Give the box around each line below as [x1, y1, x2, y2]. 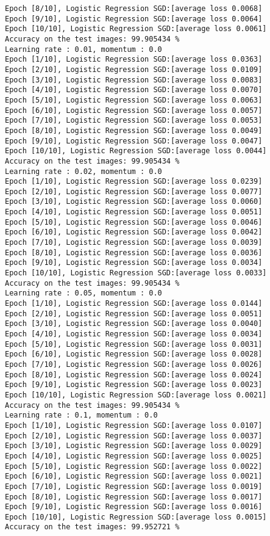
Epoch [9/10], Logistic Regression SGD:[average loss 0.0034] [5, 258, 263, 267]
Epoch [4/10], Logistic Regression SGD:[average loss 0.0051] [5, 208, 263, 217]
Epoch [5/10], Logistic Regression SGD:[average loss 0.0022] [5, 462, 263, 471]
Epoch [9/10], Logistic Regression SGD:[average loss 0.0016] [5, 502, 263, 512]
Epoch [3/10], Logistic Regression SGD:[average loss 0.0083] [5, 75, 263, 84]
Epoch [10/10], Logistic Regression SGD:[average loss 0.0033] [5, 269, 267, 278]
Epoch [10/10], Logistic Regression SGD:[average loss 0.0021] [5, 390, 267, 399]
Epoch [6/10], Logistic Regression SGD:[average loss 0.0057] [5, 106, 263, 115]
